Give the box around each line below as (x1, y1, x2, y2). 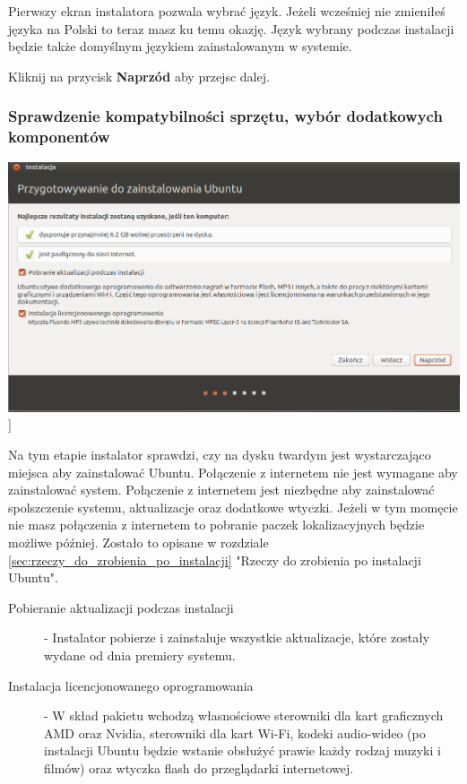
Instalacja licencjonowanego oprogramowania (8, 676, 254, 694)
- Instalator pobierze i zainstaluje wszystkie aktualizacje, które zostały (44, 628, 430, 647)
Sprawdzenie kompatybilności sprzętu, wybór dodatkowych (8, 105, 443, 127)
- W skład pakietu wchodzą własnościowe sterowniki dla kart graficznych (44, 706, 444, 725)
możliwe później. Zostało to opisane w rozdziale (8, 533, 269, 551)
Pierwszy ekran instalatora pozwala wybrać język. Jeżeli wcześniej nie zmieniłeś (8, 2, 445, 20)
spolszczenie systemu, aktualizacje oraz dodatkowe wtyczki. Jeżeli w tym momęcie (8, 497, 458, 516)
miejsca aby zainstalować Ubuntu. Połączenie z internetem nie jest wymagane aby (8, 462, 458, 481)
